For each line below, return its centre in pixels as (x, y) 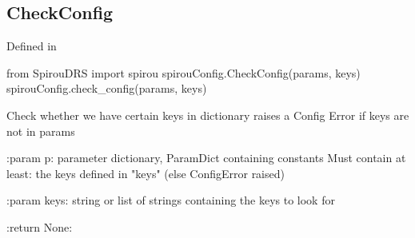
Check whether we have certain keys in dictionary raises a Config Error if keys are (208, 115)
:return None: (40, 226)
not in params (41, 131)
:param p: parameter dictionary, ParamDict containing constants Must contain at (206, 158)
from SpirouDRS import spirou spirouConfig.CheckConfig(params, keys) (184, 72)
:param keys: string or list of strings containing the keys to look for (171, 200)
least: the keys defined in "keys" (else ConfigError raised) (146, 173)
